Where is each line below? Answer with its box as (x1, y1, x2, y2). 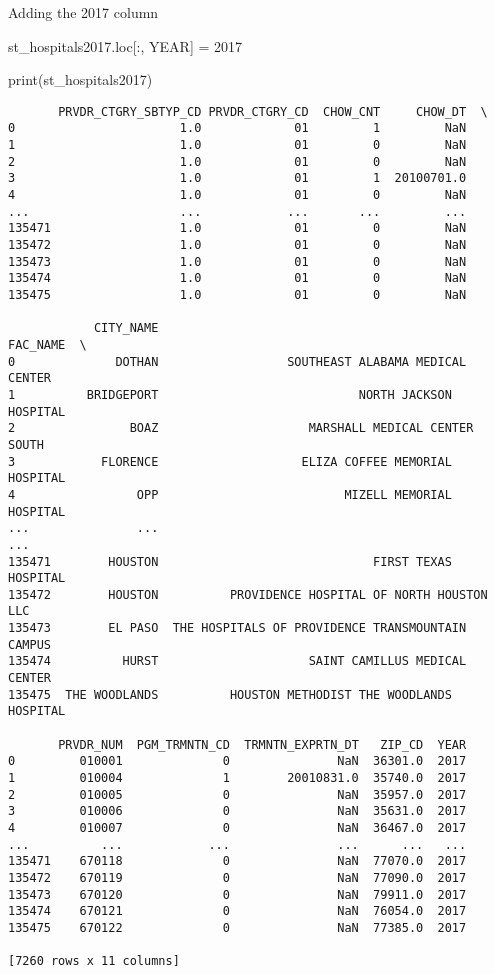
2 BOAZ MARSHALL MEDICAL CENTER (8, 421, 474, 436)
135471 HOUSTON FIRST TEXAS (8, 554, 452, 569)
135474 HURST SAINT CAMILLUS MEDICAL (8, 654, 467, 669)
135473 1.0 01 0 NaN (8, 254, 467, 269)
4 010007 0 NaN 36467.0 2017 (8, 821, 467, 835)
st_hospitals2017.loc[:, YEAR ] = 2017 (8, 35, 243, 56)
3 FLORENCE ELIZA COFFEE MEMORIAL (8, 454, 452, 469)
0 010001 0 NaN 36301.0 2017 (8, 754, 467, 769)
